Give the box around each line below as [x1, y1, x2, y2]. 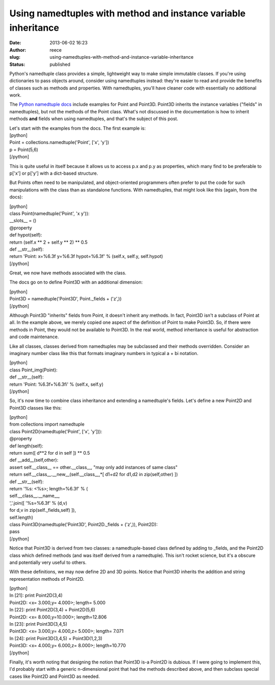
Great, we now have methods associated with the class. [9, 270, 127, 276]
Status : [9, 61, 25, 67]
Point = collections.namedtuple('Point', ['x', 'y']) [9, 139, 109, 146]
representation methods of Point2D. [9, 576, 85, 582]
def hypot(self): [9, 232, 42, 238]
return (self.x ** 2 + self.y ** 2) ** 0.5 [9, 239, 88, 245]
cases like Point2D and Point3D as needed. [9, 673, 100, 679]
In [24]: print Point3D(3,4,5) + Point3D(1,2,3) [9, 635, 103, 641]
